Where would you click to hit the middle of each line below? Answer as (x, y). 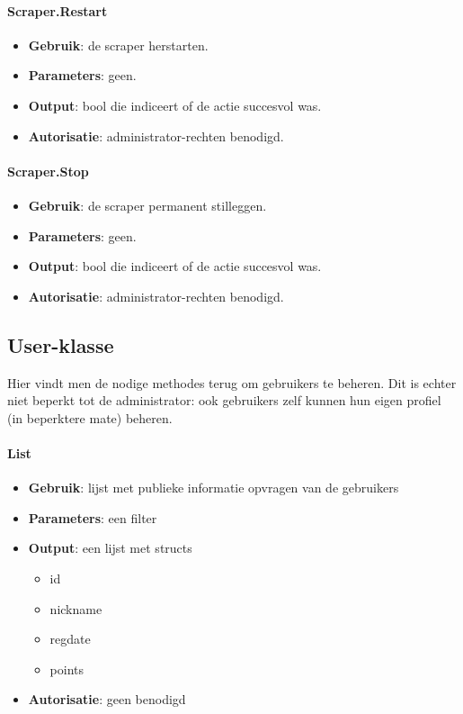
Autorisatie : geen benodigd (107, 699)
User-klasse (61, 344)
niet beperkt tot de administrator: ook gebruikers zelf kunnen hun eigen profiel (224, 400)
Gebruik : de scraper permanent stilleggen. (147, 205)
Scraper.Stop (48, 171)
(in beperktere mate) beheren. (90, 417)
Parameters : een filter (93, 517)
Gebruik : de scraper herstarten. (118, 45)
